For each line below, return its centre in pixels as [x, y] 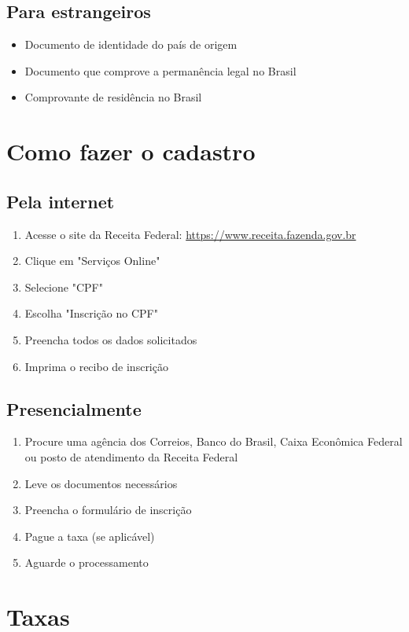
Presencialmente [74, 408]
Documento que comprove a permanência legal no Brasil [160, 70]
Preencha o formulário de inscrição [108, 510]
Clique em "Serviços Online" [92, 261]
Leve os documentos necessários [101, 483]
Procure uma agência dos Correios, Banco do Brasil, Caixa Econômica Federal [214, 441]
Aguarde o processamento [87, 562]
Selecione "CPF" [64, 287]
